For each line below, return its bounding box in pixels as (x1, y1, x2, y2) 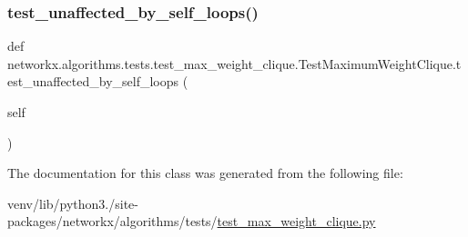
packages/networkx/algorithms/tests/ (7, 212, 218, 231)
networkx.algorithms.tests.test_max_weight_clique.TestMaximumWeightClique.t (7, 54, 462, 73)
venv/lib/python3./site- (7, 193, 138, 212)
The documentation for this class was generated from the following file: (7, 163, 403, 183)
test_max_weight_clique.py (217, 212, 376, 231)
